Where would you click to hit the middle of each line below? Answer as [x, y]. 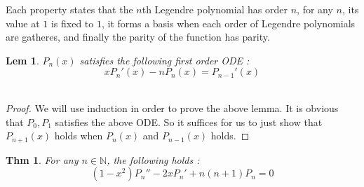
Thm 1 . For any [42, 159]
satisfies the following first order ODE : [164, 60]
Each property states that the [69, 9]
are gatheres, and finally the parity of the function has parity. [138, 37]
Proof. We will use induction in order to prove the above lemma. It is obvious [172, 108]
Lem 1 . [22, 60]
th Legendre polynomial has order [215, 9]
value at [23, 23]
